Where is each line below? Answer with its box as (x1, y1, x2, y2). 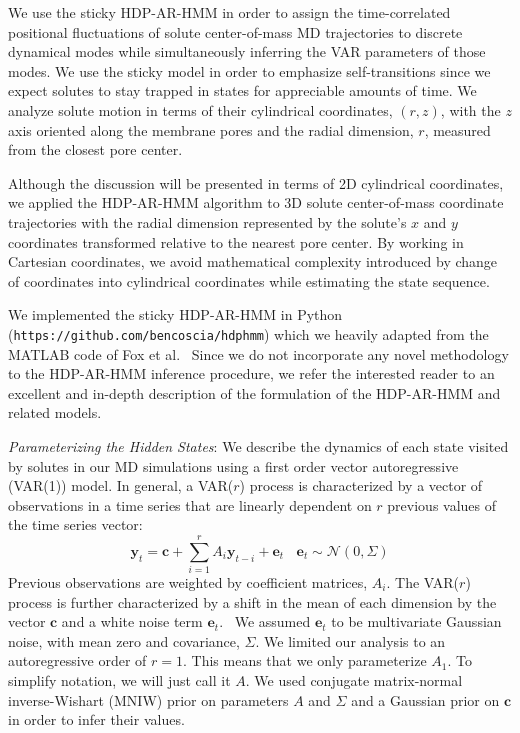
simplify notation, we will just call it (8, 670, 231, 690)
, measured (424, 119, 491, 140)
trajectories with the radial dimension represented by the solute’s (8, 211, 407, 232)
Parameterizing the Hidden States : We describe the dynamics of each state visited (8, 435, 509, 456)
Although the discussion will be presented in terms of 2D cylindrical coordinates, (8, 172, 504, 193)
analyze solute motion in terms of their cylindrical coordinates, (8, 99, 393, 120)
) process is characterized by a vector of (239, 475, 483, 496)
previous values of (387, 494, 497, 515)
